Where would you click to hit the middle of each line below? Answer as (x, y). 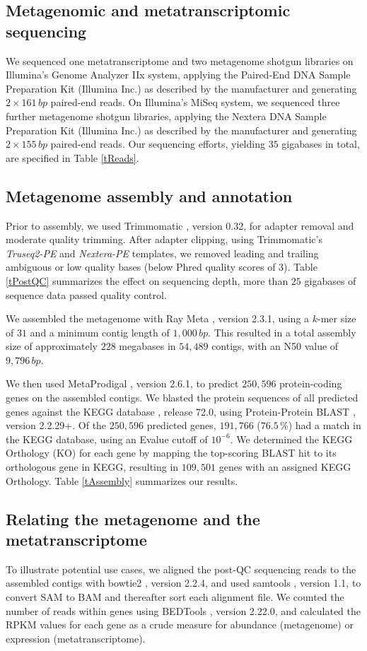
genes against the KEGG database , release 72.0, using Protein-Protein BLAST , (181, 411)
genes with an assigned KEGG (285, 467)
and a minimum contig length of (100, 332)
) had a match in (325, 425)
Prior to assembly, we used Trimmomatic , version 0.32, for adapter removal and (180, 225)
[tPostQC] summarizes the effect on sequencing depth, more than (147, 280)
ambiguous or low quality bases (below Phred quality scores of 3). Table (162, 267)
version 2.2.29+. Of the (56, 425)
